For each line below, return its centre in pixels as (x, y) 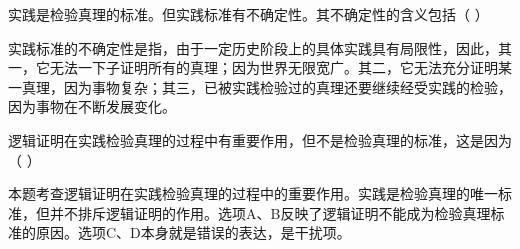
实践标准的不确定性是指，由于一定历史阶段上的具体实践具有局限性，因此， (253, 47)
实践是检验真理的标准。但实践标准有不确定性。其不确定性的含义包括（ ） (248, 14)
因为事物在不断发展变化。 (92, 106)
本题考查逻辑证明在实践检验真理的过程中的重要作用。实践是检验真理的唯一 (253, 193)
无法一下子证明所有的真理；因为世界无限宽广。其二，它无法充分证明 (273, 67)
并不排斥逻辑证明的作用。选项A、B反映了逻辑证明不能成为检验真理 (270, 212)
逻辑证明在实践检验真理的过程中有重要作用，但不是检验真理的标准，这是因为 (260, 139)
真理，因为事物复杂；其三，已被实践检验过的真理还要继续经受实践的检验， (266, 86)
